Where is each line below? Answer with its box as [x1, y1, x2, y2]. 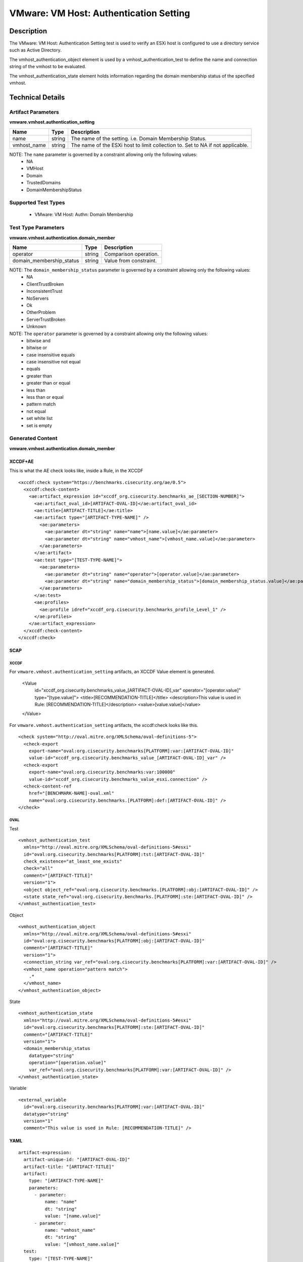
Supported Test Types [9, 199, 65, 206]
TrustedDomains [26, 180, 61, 186]
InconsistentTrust [26, 288, 63, 294]
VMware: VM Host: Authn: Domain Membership [34, 212, 133, 218]
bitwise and [26, 337, 50, 343]
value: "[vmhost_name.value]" [44, 1241, 120, 1247]
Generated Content [9, 435, 58, 442]
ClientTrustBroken [26, 281, 64, 287]
